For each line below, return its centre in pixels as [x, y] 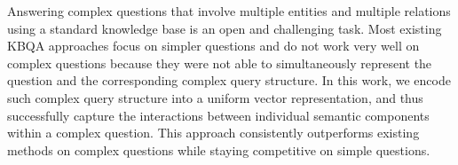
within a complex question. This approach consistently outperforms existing [213, 133]
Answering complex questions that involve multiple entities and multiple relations [229, 11]
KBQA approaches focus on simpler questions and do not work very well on [213, 46]
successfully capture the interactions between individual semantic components [218, 115]
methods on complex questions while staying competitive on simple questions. [219, 149]
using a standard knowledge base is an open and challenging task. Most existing [225, 28]
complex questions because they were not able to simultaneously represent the [220, 63]
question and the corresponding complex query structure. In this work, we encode [229, 80]
